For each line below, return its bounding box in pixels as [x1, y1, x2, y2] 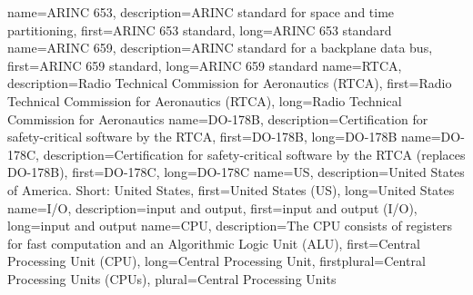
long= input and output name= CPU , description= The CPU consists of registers [7, 216, 453, 235]
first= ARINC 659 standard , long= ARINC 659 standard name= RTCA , [7, 55, 402, 74]
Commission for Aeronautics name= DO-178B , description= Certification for [7, 109, 428, 128]
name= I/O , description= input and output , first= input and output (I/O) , [7, 198, 418, 217]
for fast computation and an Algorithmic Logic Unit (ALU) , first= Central [7, 233, 420, 252]
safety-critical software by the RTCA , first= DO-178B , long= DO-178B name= [7, 127, 441, 146]
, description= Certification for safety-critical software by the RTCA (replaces [35, 144, 466, 163]
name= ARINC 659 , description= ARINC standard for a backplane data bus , [7, 38, 433, 57]
